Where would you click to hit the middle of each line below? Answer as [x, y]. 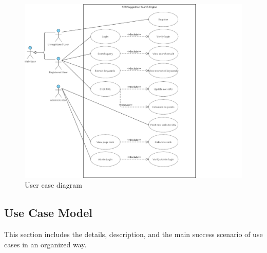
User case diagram [53, 185]
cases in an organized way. [45, 244]
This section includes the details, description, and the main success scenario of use [133, 234]
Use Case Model [48, 213]
